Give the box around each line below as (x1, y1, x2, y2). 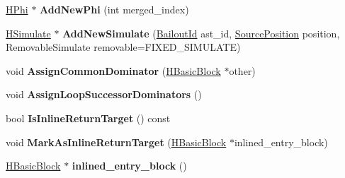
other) (229, 63, 256, 78)
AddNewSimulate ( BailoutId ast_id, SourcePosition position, (62, 25, 340, 40)
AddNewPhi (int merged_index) (40, 2, 189, 16)
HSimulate (6, 25, 51, 40)
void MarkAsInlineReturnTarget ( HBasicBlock (6, 134, 227, 149)
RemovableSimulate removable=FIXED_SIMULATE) (6, 40, 241, 54)
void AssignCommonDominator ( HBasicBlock (6, 63, 221, 78)
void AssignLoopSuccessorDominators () (6, 87, 202, 102)
